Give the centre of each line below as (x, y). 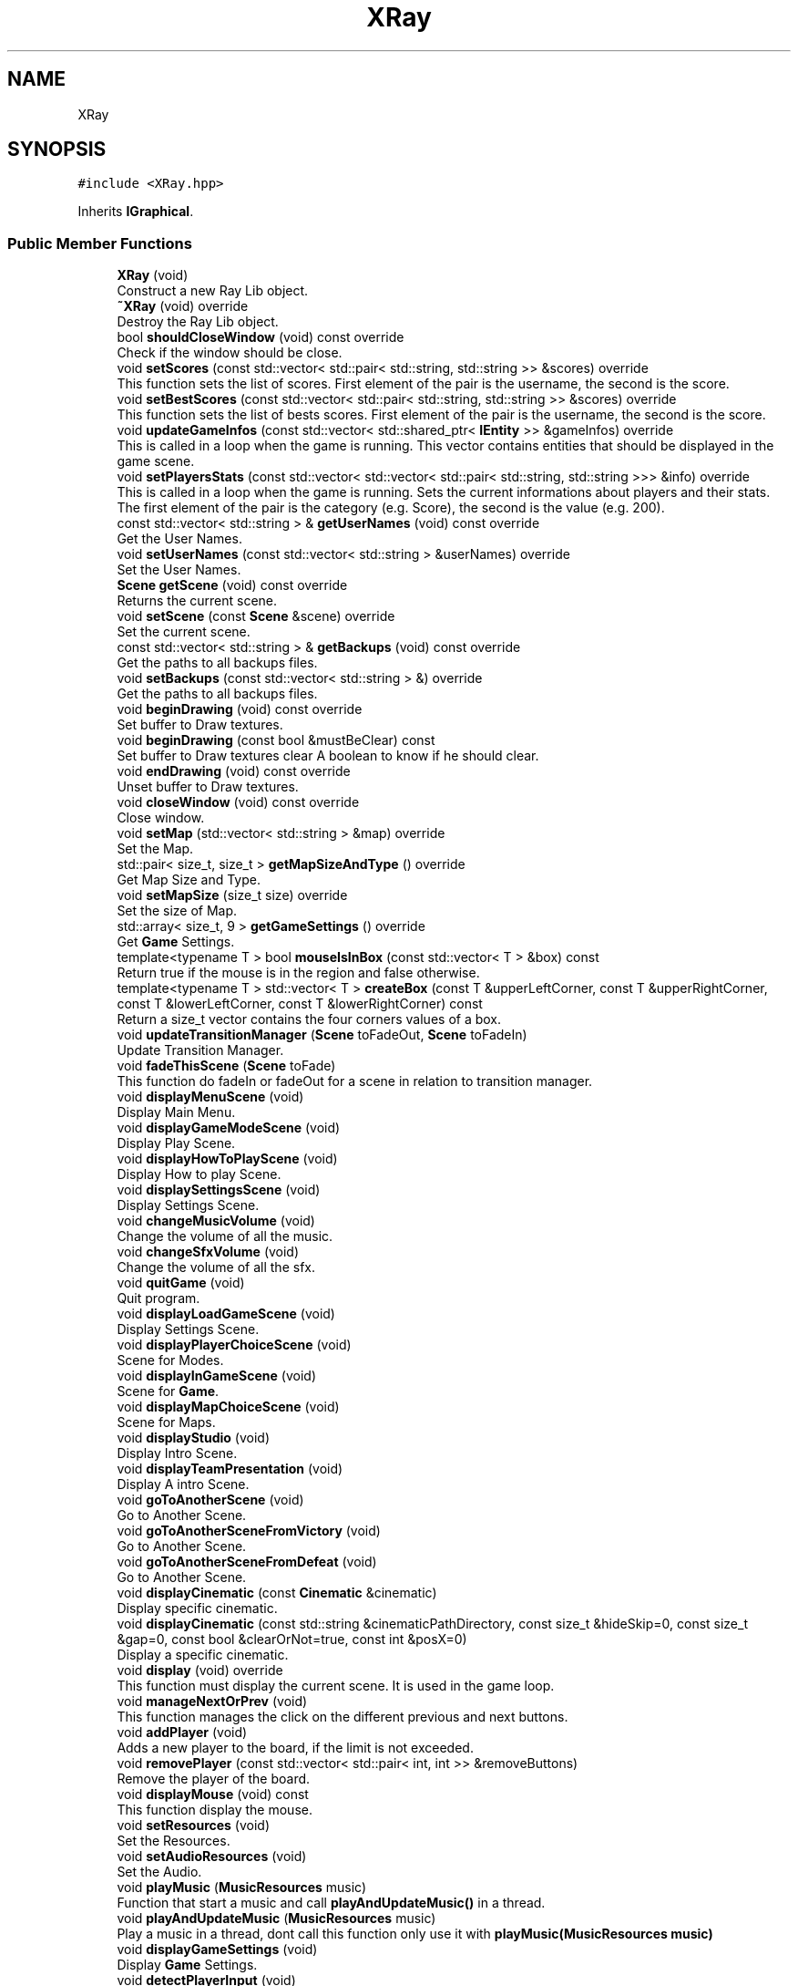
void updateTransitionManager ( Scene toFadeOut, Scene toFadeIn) (322, 1035)
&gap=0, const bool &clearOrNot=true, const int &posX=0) (292, 1639)
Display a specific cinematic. (203, 1655)
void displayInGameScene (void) (217, 1376)
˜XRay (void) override (183, 306)
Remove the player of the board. (214, 1779)
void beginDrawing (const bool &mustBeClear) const (276, 740)
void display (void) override (200, 1671)
